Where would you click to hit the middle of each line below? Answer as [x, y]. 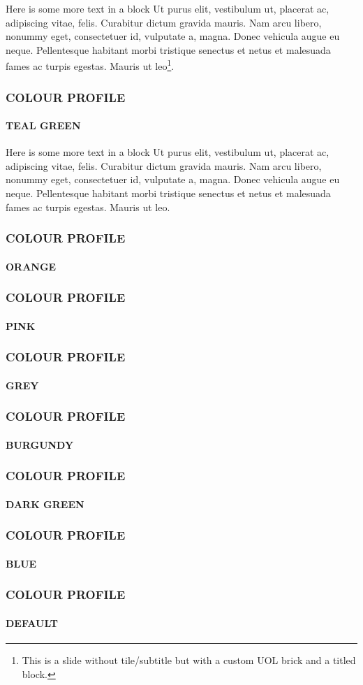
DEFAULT [32, 622]
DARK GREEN [45, 504]
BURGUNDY [40, 444]
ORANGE [31, 266]
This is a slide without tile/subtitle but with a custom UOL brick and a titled [189, 660]
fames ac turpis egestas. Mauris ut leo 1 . [90, 65]
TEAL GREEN [43, 125]
